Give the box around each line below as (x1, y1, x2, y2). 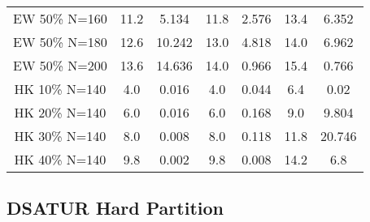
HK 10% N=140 (14, 79, 107, 98)
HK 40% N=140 (14, 150, 107, 169)
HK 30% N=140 (14, 126, 107, 145)
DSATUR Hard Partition (7, 195, 224, 220)
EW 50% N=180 (13, 32, 107, 51)
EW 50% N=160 (13, 9, 107, 28)
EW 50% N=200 (13, 56, 107, 75)
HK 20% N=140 (14, 103, 107, 122)
